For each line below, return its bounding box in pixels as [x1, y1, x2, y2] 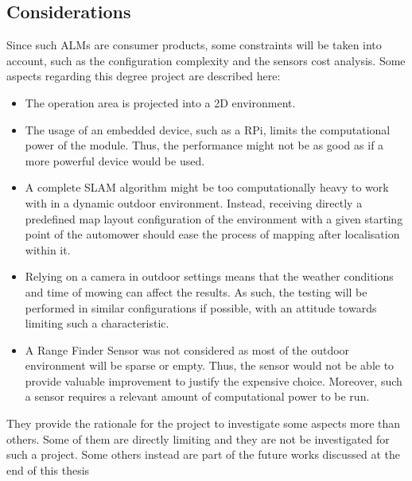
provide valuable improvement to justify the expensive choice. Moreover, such [25, 372, 402, 389]
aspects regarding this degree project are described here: [6, 68, 281, 84]
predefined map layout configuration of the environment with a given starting [25, 210, 403, 227]
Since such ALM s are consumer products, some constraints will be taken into [6, 37, 382, 53]
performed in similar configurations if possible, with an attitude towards [25, 299, 377, 316]
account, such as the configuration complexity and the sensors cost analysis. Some [6, 52, 406, 68]
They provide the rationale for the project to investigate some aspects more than [6, 415, 401, 432]
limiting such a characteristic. [25, 315, 169, 332]
